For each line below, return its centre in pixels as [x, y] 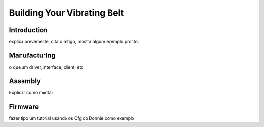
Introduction [28, 30]
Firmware [24, 106]
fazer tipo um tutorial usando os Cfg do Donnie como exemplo [72, 118]
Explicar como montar [31, 92]
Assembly [25, 81]
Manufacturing [32, 55]
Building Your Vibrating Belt [66, 13]
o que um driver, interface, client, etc [46, 67]
